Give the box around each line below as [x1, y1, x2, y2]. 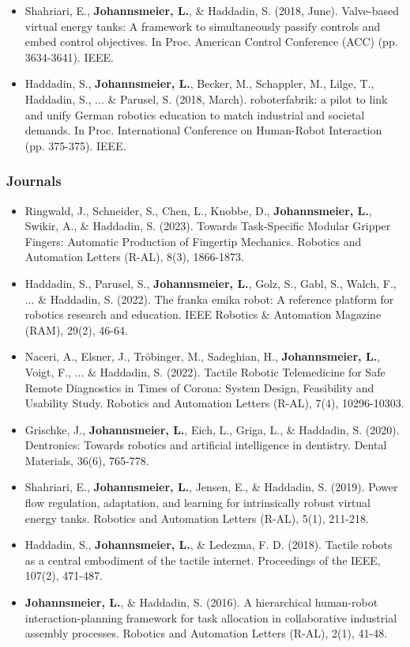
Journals [6, 171, 62, 191]
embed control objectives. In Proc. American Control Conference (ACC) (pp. [24, 33, 398, 50]
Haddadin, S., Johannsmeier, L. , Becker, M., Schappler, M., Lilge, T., [24, 75, 374, 92]
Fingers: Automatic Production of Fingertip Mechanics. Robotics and [24, 233, 362, 249]
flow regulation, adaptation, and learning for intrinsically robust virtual [24, 494, 371, 511]
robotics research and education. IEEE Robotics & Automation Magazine [24, 306, 382, 323]
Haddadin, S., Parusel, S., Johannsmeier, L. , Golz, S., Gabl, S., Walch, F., [24, 274, 397, 291]
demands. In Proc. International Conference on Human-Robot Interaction [24, 122, 382, 138]
